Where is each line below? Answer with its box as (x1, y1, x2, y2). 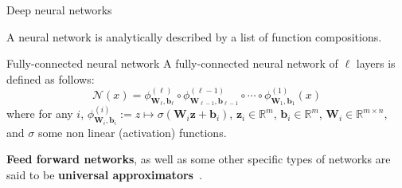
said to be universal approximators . (6, 166, 202, 183)
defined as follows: (6, 70, 95, 87)
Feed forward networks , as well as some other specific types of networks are (6, 151, 391, 167)
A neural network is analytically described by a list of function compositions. (6, 28, 382, 45)
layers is (356, 55, 396, 72)
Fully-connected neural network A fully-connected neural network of (6, 55, 338, 72)
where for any (6, 105, 73, 122)
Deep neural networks (6, 2, 112, 18)
